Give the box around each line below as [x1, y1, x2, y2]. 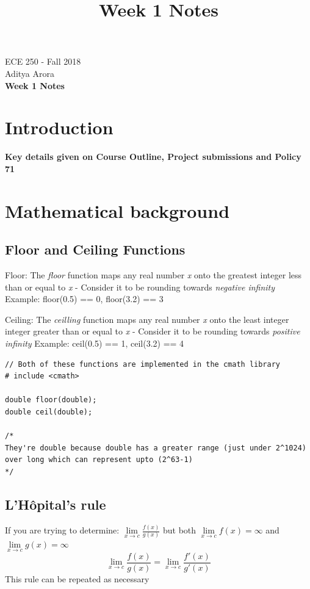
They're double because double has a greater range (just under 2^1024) [5, 443, 306, 452]
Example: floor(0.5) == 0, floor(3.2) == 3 [5, 292, 164, 305]
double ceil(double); [5, 407, 93, 416]
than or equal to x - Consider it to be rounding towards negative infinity [5, 280, 275, 293]
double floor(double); [5, 396, 97, 405]
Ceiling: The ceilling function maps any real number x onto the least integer [5, 313, 289, 325]
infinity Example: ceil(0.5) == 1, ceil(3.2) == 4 [5, 337, 184, 350]
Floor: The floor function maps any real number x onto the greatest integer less [5, 269, 302, 281]
